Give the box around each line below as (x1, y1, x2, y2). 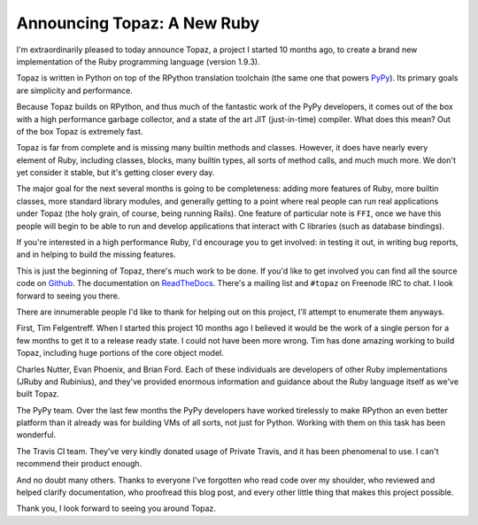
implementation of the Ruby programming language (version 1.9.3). (16, 56, 260, 66)
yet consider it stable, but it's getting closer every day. (16, 167, 215, 178)
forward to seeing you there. (16, 290, 120, 301)
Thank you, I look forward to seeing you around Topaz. (16, 503, 217, 513)
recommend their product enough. (16, 459, 143, 469)
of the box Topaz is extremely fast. (16, 126, 143, 136)
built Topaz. (16, 389, 60, 399)
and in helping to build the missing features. (16, 249, 176, 260)
